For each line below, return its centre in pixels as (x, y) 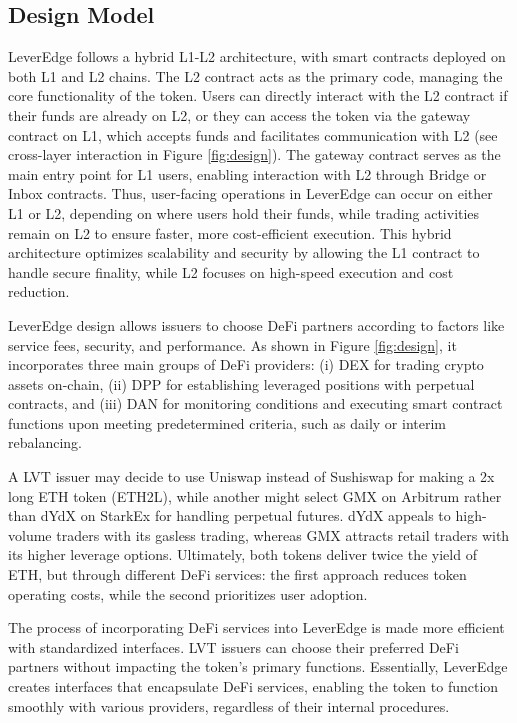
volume (30, 534)
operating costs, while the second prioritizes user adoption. (188, 593)
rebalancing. (45, 442)
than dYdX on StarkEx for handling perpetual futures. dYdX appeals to (229, 515)
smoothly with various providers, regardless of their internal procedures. (229, 705)
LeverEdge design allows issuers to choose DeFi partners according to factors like (256, 324)
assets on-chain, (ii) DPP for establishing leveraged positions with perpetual (241, 383)
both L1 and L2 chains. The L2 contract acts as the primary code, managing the (255, 75)
